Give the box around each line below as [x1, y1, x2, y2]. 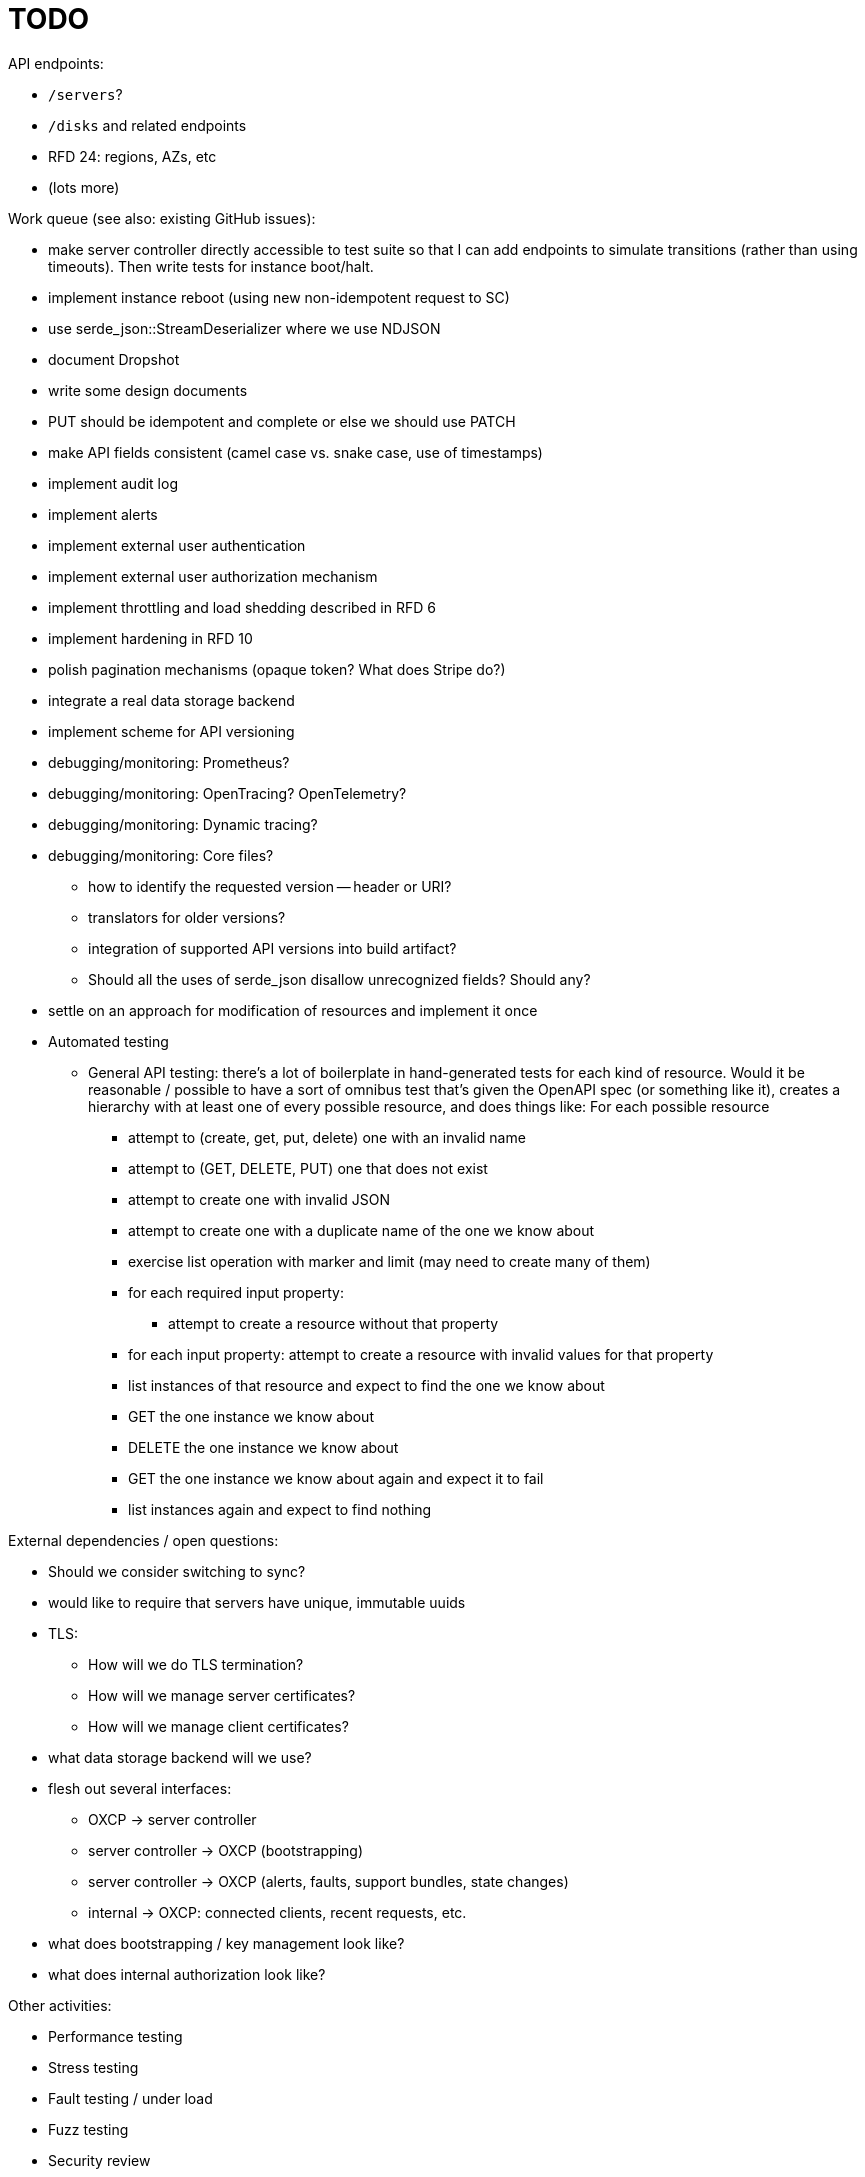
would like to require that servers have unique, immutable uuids [48, 1593, 466, 1611]
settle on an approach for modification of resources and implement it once [48, 1001, 538, 1019]
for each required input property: [128, 1283, 344, 1301]
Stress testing [48, 2058, 139, 2076]
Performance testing [48, 2027, 183, 2045]
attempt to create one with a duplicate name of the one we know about [128, 1221, 595, 1239]
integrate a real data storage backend [48, 691, 295, 709]
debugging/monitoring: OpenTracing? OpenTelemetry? [48, 784, 407, 802]
